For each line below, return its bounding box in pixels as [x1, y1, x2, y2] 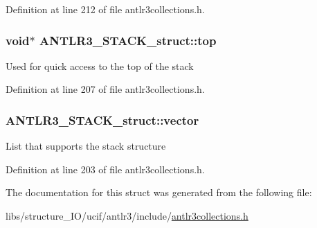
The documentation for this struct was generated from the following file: [6, 185, 312, 200]
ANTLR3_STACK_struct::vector [6, 111, 199, 128]
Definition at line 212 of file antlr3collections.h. [6, 2, 205, 16]
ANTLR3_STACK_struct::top [39, 31, 217, 49]
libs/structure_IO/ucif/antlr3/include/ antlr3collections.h [6, 209, 248, 222]
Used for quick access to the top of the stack [6, 58, 194, 73]
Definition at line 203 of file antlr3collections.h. [6, 161, 205, 176]
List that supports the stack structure [6, 139, 166, 153]
